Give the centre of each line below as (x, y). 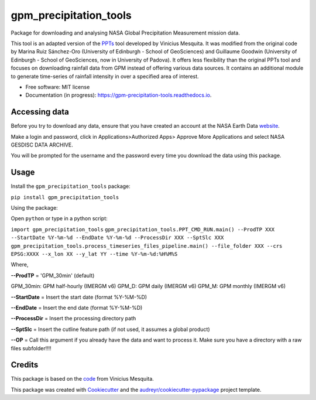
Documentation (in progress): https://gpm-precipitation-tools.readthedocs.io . (118, 95)
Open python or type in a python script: (59, 218)
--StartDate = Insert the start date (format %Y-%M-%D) (79, 297)
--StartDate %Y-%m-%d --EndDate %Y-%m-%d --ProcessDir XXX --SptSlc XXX (117, 238)
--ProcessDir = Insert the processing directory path (73, 319)
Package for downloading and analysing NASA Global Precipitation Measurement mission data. (125, 33)
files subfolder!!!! (31, 348)
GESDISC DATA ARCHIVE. (42, 145)
